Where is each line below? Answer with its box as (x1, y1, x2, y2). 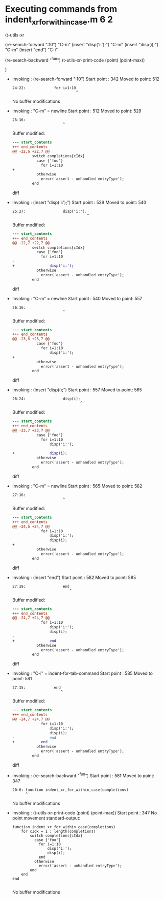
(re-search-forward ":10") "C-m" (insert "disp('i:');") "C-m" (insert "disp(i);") (5, 41, 159, 47)
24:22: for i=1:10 (12, 86, 76, 90)
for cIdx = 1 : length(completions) (21, 829, 96, 834)
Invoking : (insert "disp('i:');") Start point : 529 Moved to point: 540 (12, 199, 147, 205)
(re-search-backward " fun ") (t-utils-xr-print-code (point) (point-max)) (5, 56, 145, 63)
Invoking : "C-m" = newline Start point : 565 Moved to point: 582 (12, 483, 142, 489)
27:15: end (12, 685, 61, 690)
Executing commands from (5, 3, 117, 15)
